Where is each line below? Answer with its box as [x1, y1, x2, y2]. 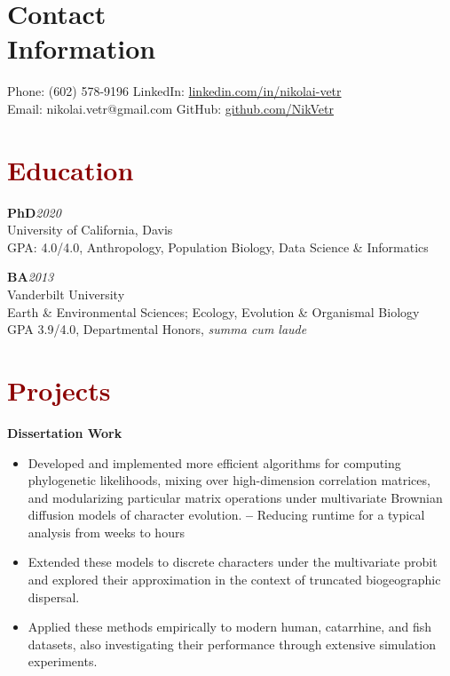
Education [7, 151, 134, 187]
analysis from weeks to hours [28, 522, 185, 541]
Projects [7, 371, 111, 408]
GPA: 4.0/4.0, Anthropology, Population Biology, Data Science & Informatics [7, 237, 429, 256]
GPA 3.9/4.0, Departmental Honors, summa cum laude [7, 320, 307, 338]
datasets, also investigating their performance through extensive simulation [28, 634, 436, 653]
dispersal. [28, 587, 80, 606]
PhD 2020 [7, 203, 61, 221]
